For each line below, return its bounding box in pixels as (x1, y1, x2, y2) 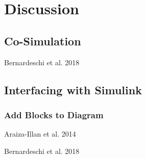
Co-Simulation (4, 33, 81, 48)
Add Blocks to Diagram (4, 108, 104, 121)
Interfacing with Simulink (4, 82, 142, 97)
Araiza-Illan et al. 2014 (4, 128, 76, 139)
